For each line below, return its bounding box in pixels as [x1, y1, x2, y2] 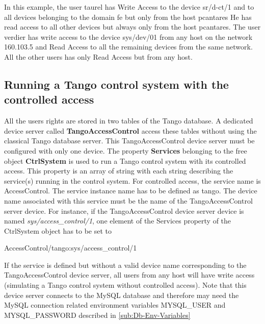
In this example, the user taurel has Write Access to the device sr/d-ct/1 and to [4, 2, 254, 12]
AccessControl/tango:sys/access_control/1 [4, 242, 137, 253]
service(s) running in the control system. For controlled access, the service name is [4, 175, 261, 186]
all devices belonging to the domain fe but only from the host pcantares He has [4, 11, 252, 22]
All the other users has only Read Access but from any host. [4, 51, 193, 62]
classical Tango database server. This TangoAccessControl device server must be [4, 135, 255, 146]
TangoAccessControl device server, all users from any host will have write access [4, 269, 255, 280]
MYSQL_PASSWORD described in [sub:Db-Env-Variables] [4, 309, 191, 320]
